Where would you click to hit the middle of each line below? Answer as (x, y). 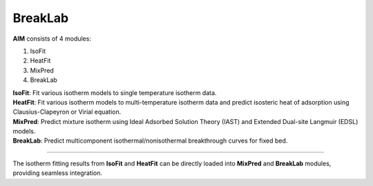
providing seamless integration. (58, 173)
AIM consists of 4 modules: (52, 39)
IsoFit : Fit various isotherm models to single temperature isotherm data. (115, 92)
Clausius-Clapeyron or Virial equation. (67, 112)
